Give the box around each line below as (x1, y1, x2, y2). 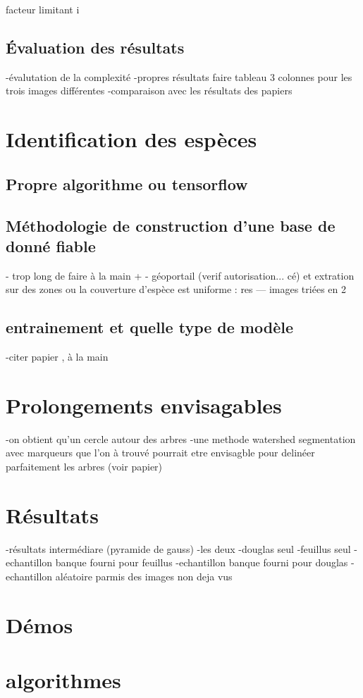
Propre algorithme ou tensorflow (6, 173, 248, 194)
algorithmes (6, 666, 121, 694)
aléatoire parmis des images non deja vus (55, 568, 233, 583)
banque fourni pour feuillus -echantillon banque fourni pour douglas (55, 555, 348, 570)
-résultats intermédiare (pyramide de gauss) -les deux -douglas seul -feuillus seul (6, 541, 351, 556)
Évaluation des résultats (6, 36, 185, 58)
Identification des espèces (6, 125, 257, 154)
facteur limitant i (6, 2, 80, 16)
